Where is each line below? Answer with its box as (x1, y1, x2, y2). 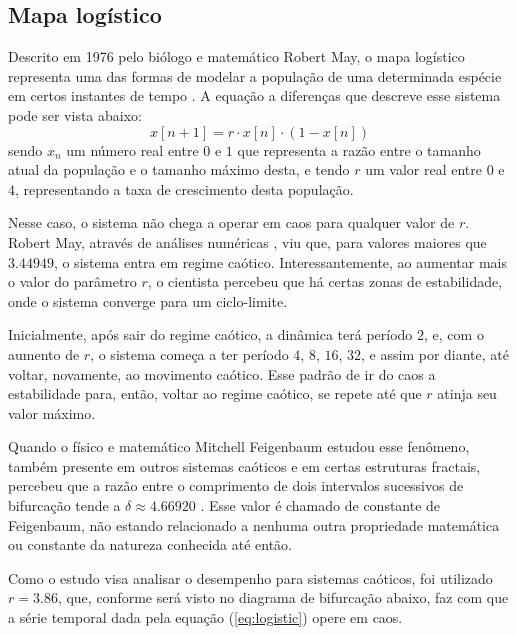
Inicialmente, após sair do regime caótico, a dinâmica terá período (8, 324, 413, 345)
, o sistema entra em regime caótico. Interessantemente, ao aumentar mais (53, 251, 508, 272)
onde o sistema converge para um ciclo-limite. (8, 290, 288, 311)
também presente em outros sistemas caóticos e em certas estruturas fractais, (8, 455, 481, 476)
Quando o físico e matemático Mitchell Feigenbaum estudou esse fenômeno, (8, 436, 470, 457)
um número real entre (66, 139, 199, 160)
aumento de (8, 343, 80, 364)
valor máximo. (8, 402, 96, 423)
